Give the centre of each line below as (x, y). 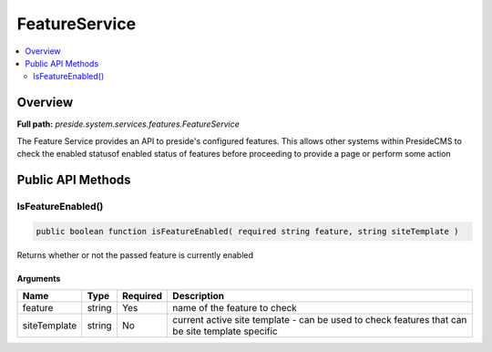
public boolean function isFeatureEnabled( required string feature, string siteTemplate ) (247, 231)
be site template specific (225, 331)
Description (199, 295)
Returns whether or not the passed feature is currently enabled (135, 254)
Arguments (39, 278)
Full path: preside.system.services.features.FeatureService (128, 124)
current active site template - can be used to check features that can (320, 319)
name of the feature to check (235, 307)
